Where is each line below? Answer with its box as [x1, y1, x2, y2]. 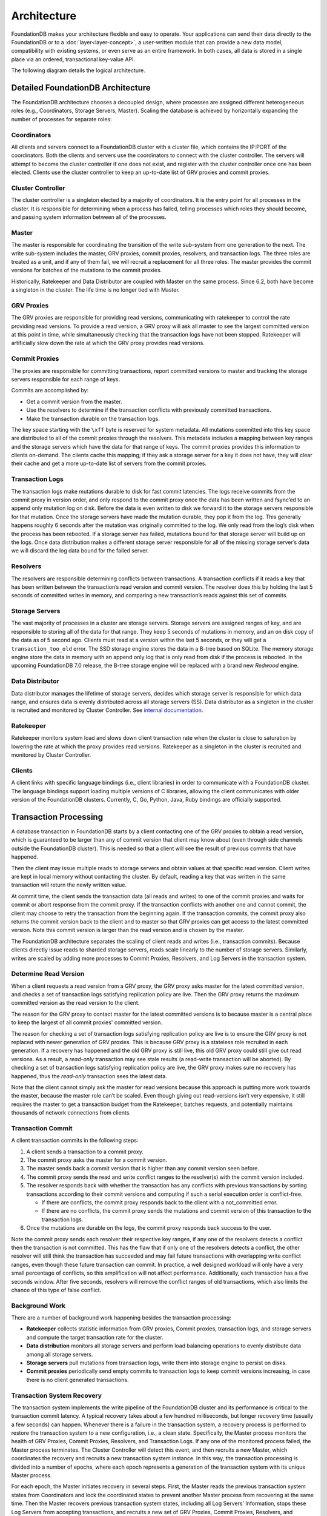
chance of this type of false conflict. [11, 1286, 102, 1293]
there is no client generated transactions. [26, 1376, 129, 1383]
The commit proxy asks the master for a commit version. [26, 1156, 168, 1164]
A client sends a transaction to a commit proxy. [26, 1148, 144, 1155]
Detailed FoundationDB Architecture [11, 82, 151, 93]
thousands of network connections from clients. [11, 1109, 131, 1116]
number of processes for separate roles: [11, 115, 112, 122]
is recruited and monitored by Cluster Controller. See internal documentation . [11, 706, 203, 714]
